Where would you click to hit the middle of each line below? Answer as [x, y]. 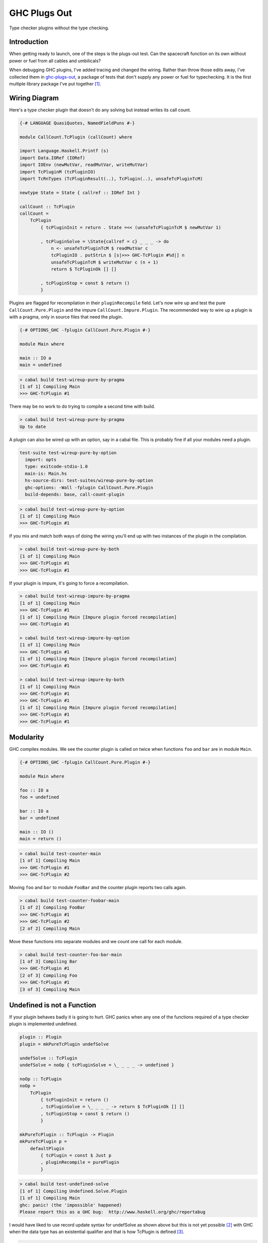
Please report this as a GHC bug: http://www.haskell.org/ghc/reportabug [113, 1212]
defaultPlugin [47, 1148]
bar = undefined [39, 818]
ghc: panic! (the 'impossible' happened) [71, 1205]
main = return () [41, 839]
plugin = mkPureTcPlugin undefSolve [64, 1044]
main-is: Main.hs [46, 473]
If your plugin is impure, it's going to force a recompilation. [69, 583]
